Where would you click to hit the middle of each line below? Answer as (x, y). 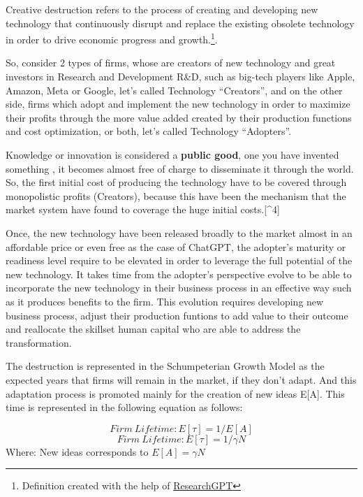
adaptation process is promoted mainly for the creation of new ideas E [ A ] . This (175, 393)
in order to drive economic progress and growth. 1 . (112, 38)
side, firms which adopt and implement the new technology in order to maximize (178, 104)
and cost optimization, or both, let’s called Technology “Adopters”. (149, 131)
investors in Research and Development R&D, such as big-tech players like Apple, (180, 77)
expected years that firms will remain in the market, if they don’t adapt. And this (181, 379)
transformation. (39, 342)
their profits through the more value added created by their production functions (179, 117)
